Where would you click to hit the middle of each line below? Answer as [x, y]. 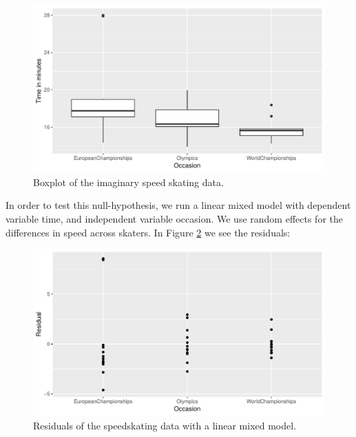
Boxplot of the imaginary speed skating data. [128, 182]
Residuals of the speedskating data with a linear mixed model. [165, 425]
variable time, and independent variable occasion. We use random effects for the [174, 218]
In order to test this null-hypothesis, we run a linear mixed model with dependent [178, 205]
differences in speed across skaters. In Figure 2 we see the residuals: [148, 232]
